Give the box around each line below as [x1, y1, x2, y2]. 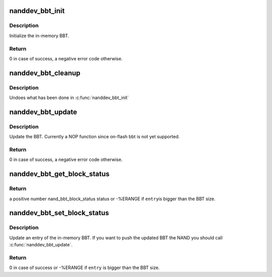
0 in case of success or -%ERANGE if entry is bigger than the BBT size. [9, 264, 160, 271]
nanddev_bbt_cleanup [9, 68, 81, 77]
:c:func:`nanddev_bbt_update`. [9, 242, 73, 248]
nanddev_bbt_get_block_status [9, 170, 110, 178]
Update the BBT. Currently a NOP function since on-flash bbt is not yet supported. [9, 134, 180, 140]
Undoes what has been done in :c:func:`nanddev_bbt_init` [9, 95, 129, 101]
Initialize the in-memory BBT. [9, 33, 70, 39]
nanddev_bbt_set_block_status [9, 209, 109, 217]
